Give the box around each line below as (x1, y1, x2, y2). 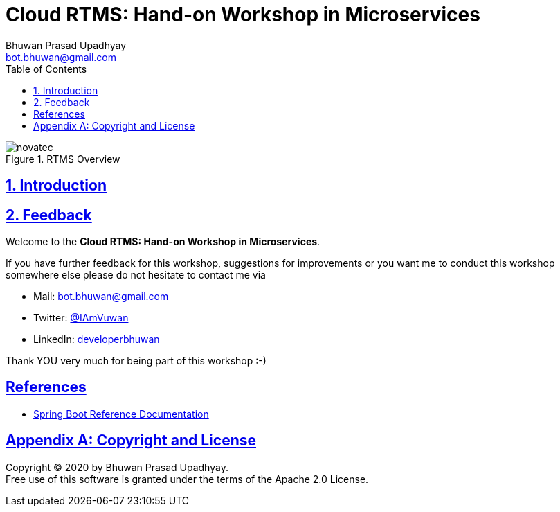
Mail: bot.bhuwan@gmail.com (33, 290, 169, 303)
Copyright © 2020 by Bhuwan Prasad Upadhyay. (6, 461, 228, 473)
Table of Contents (6, 62, 87, 75)
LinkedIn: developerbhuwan (33, 333, 160, 346)
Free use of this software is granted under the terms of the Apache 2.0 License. (6, 473, 369, 485)
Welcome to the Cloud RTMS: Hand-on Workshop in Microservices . (6, 236, 320, 248)
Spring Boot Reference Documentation (33, 407, 209, 420)
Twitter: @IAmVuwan (33, 312, 129, 324)
